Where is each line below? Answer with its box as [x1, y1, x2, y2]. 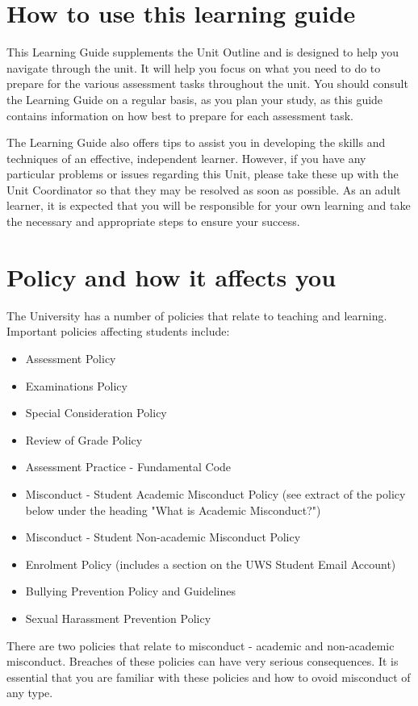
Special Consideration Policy [25, 404, 167, 421]
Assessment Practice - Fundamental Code [25, 458, 232, 475]
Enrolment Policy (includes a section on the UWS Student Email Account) [25, 555, 396, 572]
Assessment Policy [25, 349, 116, 366]
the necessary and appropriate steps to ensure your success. [6, 213, 300, 230]
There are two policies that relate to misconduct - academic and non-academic [6, 637, 395, 654]
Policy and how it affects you [6, 260, 336, 293]
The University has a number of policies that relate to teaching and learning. [6, 307, 387, 324]
